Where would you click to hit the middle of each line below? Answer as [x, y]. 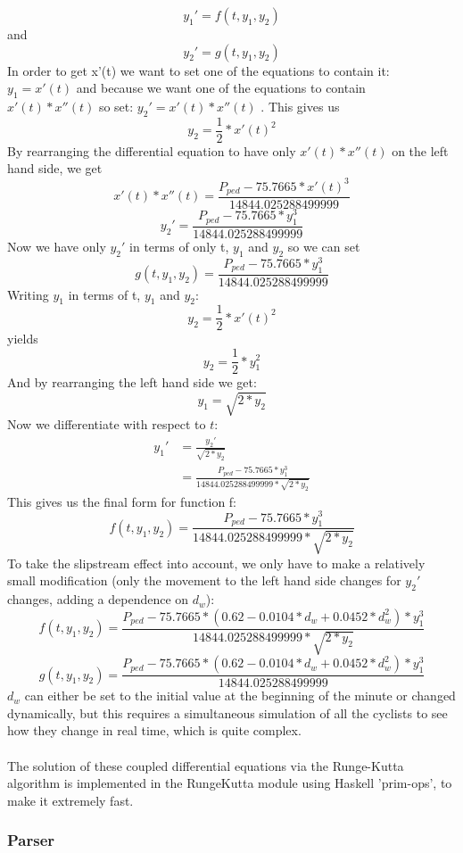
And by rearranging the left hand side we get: [132, 382]
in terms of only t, [179, 246]
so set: [116, 106]
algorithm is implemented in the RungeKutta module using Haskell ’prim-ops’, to [230, 783]
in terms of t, [104, 294]
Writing [28, 294]
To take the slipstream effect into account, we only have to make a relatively [216, 563]
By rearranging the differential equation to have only [152, 150]
